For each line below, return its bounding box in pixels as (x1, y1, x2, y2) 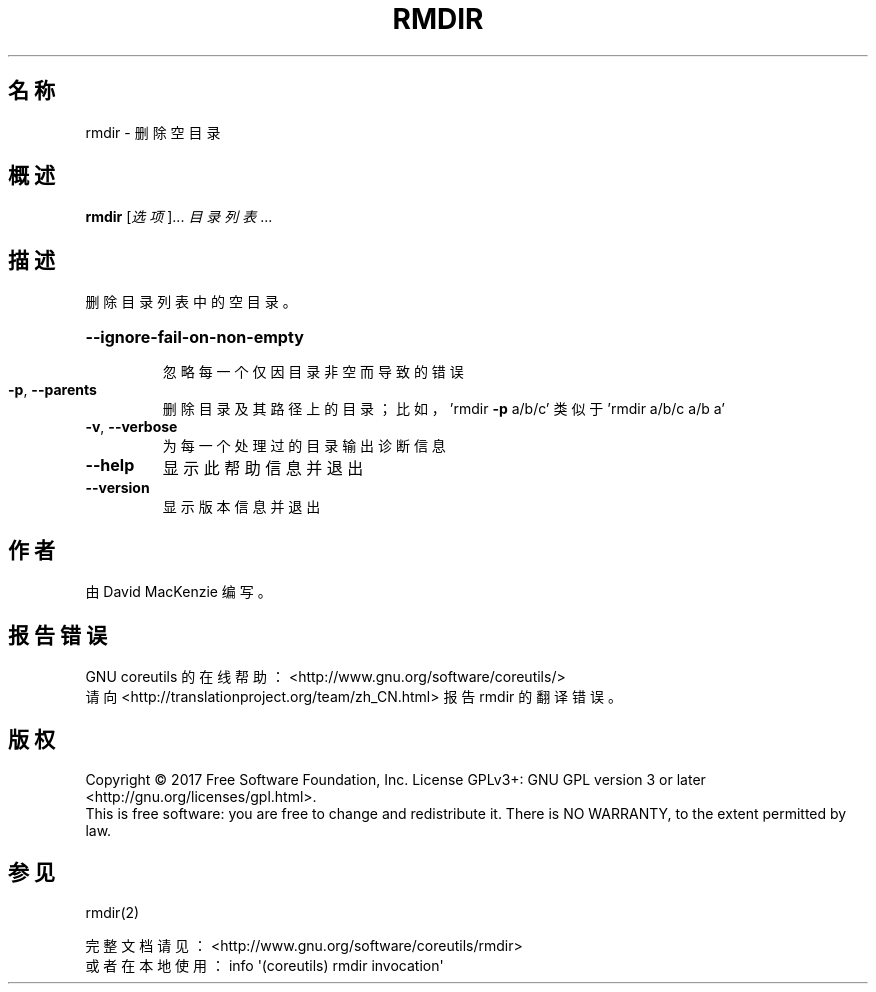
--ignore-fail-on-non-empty (85, 327, 304, 348)
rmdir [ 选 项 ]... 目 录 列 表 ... (85, 208, 273, 226)
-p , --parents (8, 381, 97, 399)
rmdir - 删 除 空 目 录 (85, 123, 221, 141)
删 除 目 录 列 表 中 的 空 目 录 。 (85, 293, 297, 311)
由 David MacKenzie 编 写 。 (85, 583, 272, 601)
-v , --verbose (85, 418, 178, 436)
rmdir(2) (85, 903, 140, 921)
